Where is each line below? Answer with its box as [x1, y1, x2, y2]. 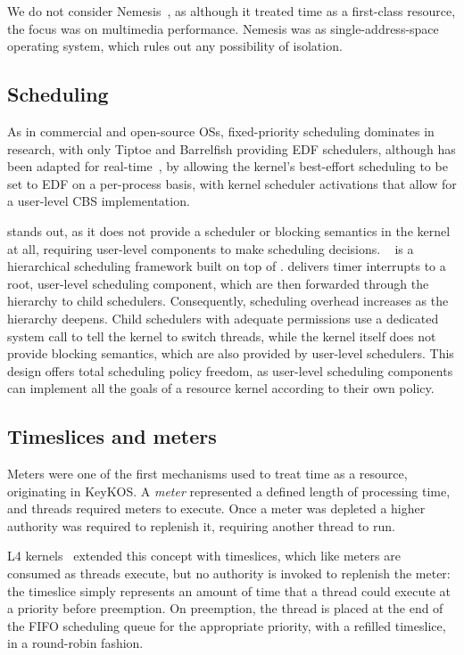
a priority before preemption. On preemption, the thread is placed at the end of [7, 599, 443, 618]
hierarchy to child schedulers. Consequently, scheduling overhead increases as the [7, 291, 449, 310]
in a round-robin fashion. [7, 634, 144, 652]
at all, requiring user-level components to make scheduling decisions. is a [7, 239, 414, 258]
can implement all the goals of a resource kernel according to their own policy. [7, 379, 435, 397]
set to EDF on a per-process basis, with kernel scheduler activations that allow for [7, 174, 457, 192]
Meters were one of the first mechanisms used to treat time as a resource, [7, 464, 408, 483]
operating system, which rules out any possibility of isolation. [7, 37, 343, 55]
